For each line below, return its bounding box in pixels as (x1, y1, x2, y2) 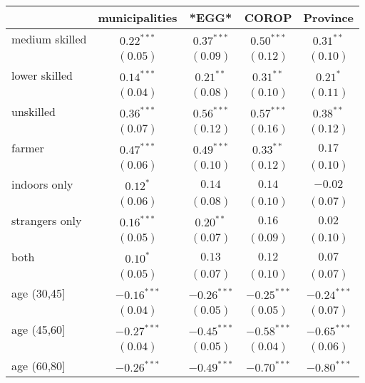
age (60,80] (11, 357, 66, 374)
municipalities (98, 9, 178, 26)
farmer (11, 140, 44, 156)
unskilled (11, 103, 56, 120)
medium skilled (11, 31, 87, 47)
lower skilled (11, 67, 73, 83)
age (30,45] (11, 285, 66, 301)
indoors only (11, 176, 73, 192)
